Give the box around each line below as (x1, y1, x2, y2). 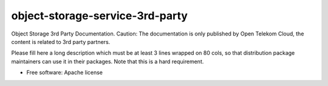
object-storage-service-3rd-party (11, 9, 188, 22)
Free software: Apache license (26, 69, 103, 76)
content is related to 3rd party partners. (11, 38, 111, 45)
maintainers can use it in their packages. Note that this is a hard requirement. (11, 58, 204, 65)
